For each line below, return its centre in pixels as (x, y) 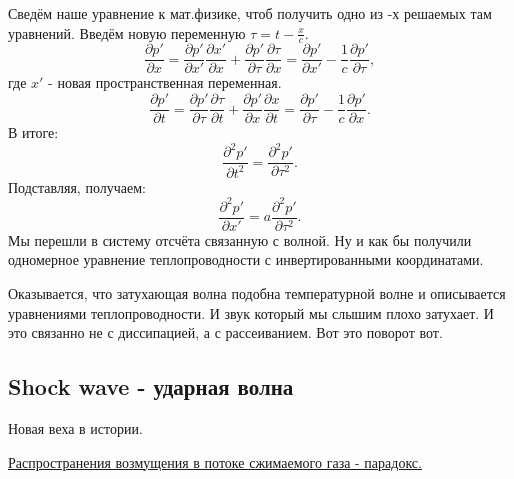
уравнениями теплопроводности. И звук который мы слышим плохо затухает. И (251, 312)
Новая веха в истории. (75, 427)
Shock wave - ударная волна (151, 386)
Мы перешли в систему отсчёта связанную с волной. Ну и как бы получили (240, 239)
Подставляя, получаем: (77, 186)
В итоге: (33, 132)
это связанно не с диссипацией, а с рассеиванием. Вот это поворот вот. (225, 332)
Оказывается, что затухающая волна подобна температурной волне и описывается (257, 292)
